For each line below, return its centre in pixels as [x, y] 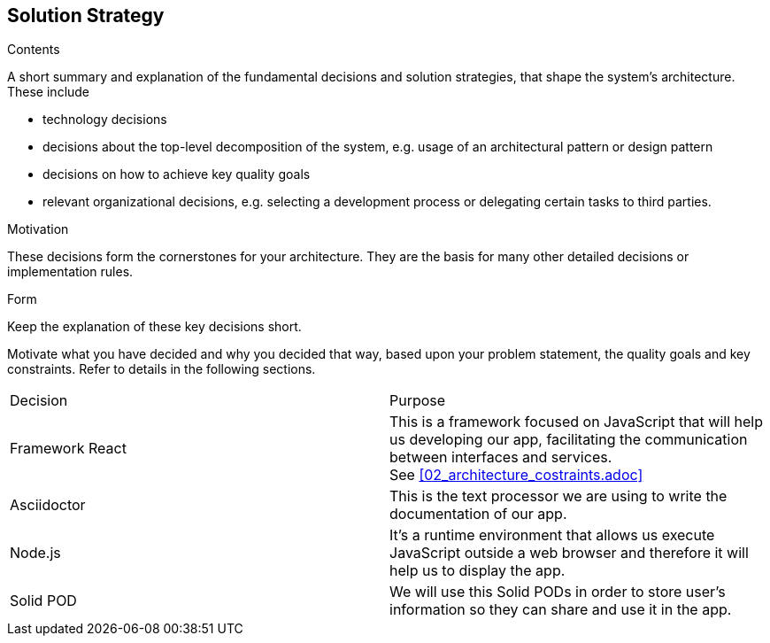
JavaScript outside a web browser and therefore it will [569, 553]
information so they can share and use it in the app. [561, 610]
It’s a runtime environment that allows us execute [552, 535]
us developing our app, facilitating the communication [569, 440]
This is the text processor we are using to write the [558, 496]
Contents [34, 50]
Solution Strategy [86, 15]
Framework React [68, 449]
